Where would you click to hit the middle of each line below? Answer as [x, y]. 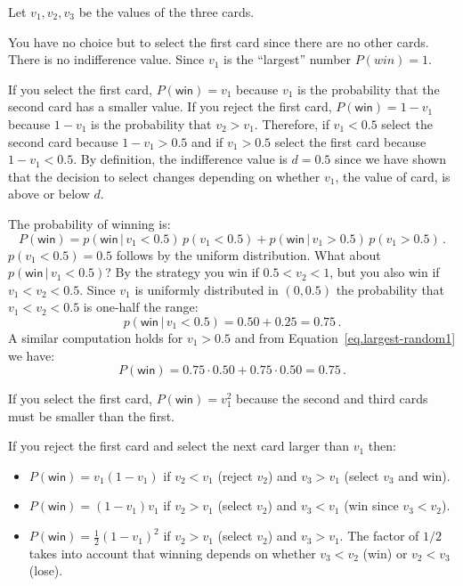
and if [207, 141]
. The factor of [379, 536]
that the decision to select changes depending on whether [164, 176]
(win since [371, 505]
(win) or [385, 553]
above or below [49, 194]
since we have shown [390, 159]
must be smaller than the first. [91, 415]
